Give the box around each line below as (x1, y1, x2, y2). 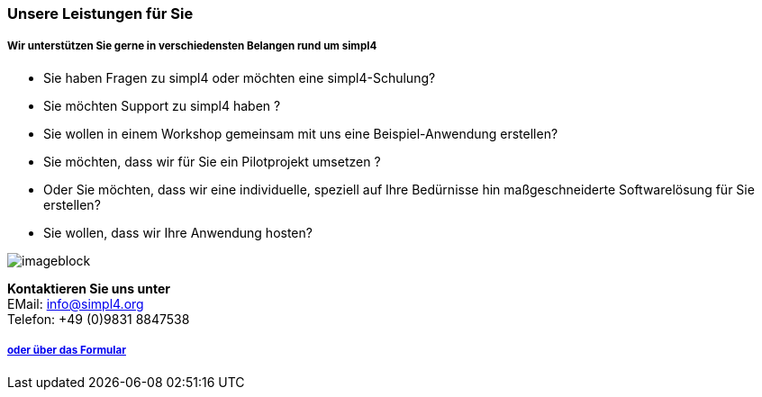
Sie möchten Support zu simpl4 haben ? (43, 97, 281, 113)
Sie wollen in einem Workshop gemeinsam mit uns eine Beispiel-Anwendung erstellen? (43, 125, 558, 141)
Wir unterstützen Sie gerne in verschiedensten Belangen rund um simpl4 (7, 40, 377, 53)
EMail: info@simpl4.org (7, 295, 144, 311)
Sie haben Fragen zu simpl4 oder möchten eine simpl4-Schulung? (43, 69, 436, 86)
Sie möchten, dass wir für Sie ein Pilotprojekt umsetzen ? (43, 153, 381, 169)
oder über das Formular (7, 344, 126, 357)
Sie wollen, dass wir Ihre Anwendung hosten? (43, 224, 313, 240)
